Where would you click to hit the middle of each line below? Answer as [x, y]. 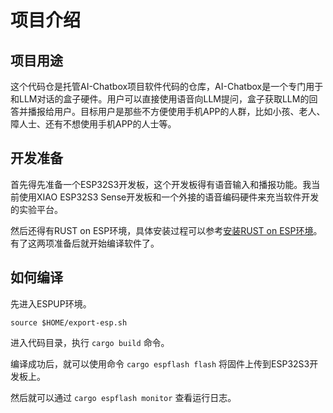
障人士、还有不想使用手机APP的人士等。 [93, 124]
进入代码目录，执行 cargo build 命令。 [90, 342]
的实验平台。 [36, 209]
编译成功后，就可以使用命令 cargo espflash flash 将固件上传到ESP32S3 [160, 363]
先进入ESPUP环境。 [51, 303]
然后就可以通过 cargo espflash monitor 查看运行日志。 [123, 397]
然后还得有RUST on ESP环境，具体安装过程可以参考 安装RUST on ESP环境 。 [166, 230]
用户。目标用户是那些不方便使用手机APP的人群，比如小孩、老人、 [189, 111]
